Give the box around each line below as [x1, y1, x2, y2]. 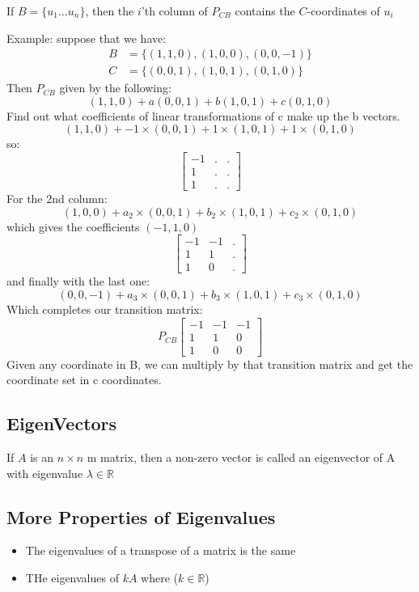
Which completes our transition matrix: [6, 301, 203, 317]
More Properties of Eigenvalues [6, 504, 276, 529]
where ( [141, 569, 179, 586]
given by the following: [59, 79, 171, 96]
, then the [85, 2, 134, 19]
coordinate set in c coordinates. [6, 371, 162, 388]
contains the [235, 2, 295, 19]
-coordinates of [307, 2, 380, 19]
